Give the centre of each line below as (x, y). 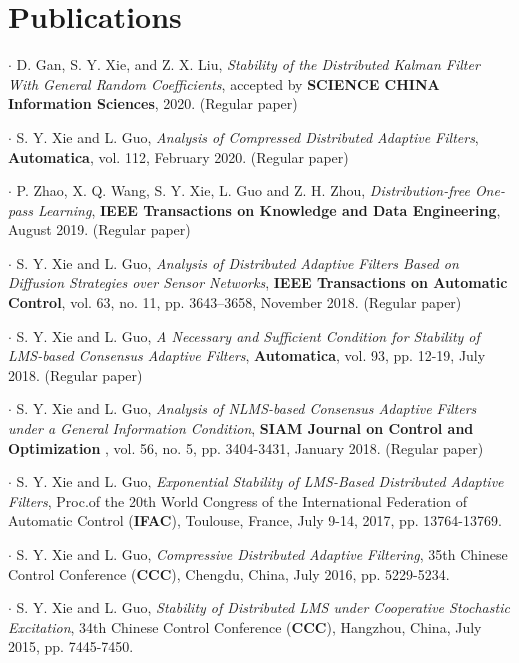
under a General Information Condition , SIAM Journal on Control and (241, 428)
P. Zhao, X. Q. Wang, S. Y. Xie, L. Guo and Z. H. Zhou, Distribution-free (243, 190)
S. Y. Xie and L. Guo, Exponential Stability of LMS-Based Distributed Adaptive (260, 481)
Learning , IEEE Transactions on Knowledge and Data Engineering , (269, 209)
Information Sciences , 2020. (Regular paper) (153, 103)
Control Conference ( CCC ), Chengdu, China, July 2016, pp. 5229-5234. (229, 573)
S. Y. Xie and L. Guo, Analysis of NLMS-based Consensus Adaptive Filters (246, 408)
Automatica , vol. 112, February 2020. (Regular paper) (178, 156)
